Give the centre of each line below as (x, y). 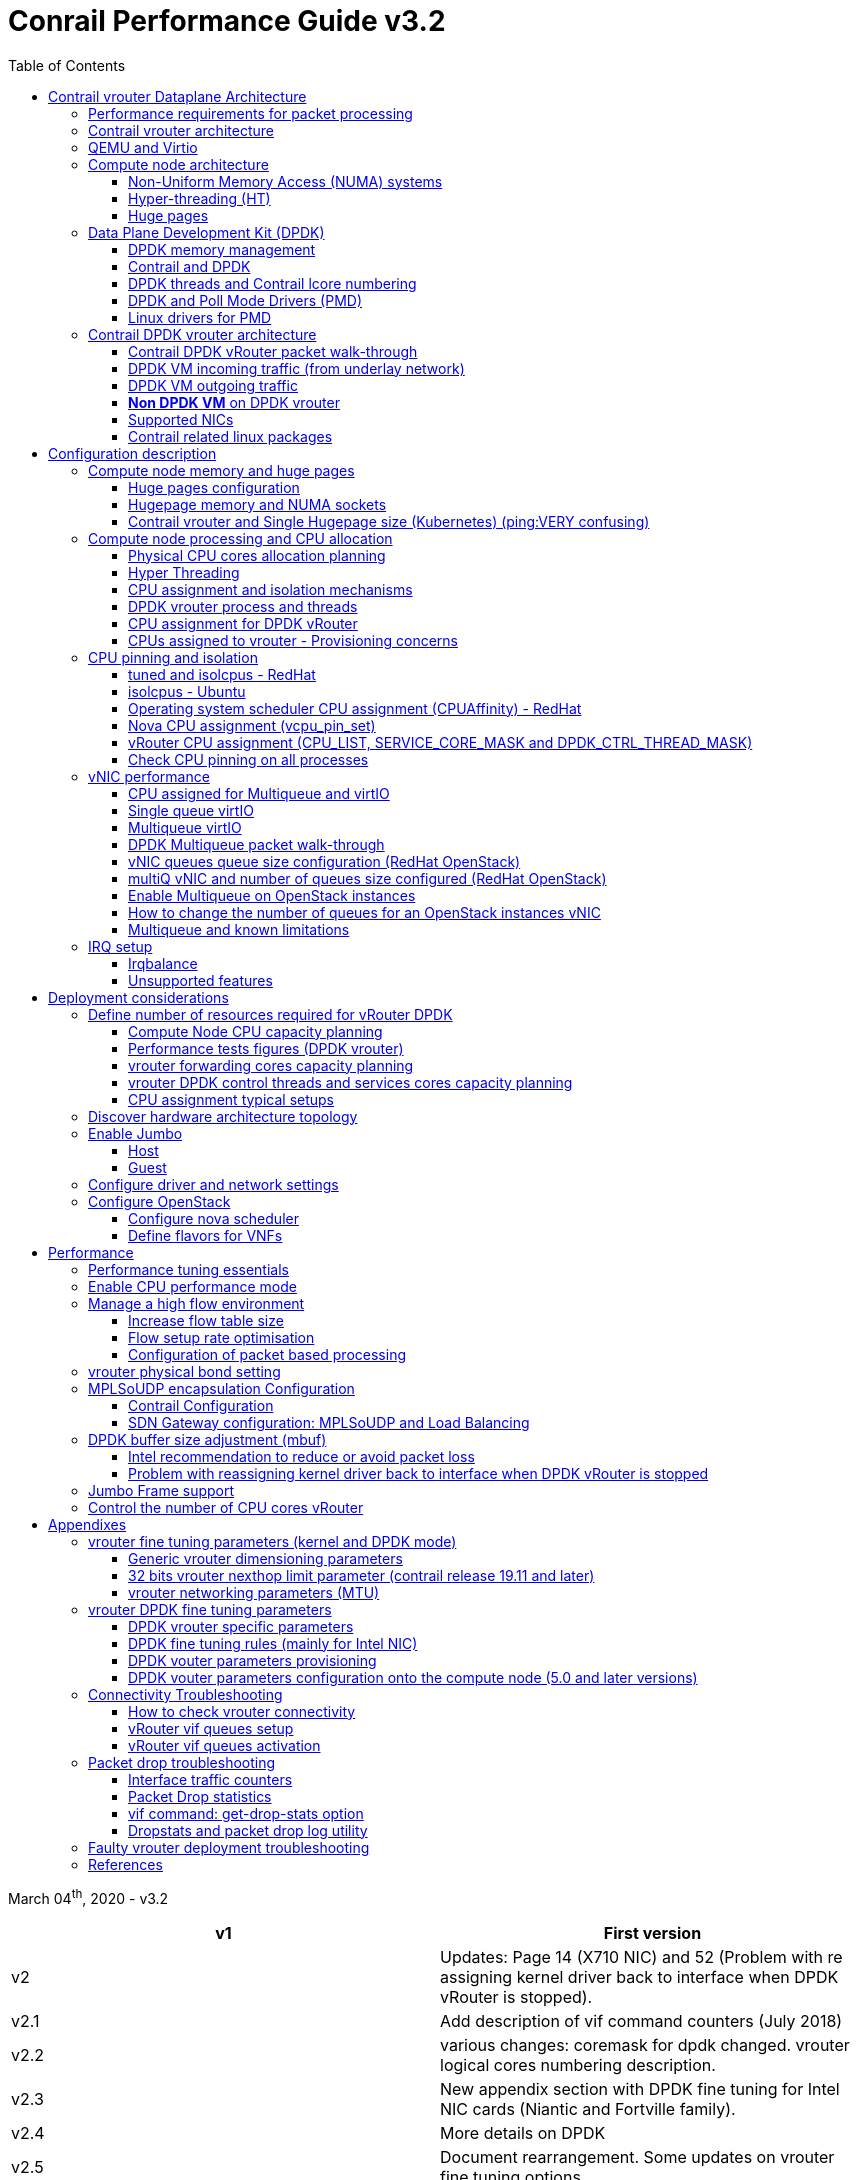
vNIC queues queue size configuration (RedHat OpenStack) (324, 861)
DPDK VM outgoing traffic (213, 385)
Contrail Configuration (201, 1405)
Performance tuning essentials (188, 1269)
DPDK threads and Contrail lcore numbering (272, 283)
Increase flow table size (206, 1320)
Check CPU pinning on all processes (248, 759)
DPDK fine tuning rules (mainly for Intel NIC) (273, 1643)
